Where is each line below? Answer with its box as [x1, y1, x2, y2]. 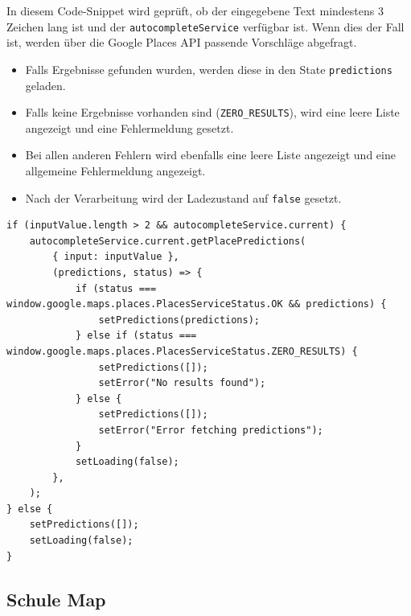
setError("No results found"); [98, 377, 266, 389]
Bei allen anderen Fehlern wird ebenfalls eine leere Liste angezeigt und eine [25, 146, 396, 163]
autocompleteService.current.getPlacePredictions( [29, 235, 306, 247]
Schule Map [6, 586, 106, 611]
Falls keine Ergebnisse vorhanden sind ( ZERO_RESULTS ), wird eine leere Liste [25, 104, 400, 121]
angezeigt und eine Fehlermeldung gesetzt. [25, 119, 234, 136]
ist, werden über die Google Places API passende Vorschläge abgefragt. [6, 34, 357, 51]
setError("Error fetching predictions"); [98, 424, 323, 436]
